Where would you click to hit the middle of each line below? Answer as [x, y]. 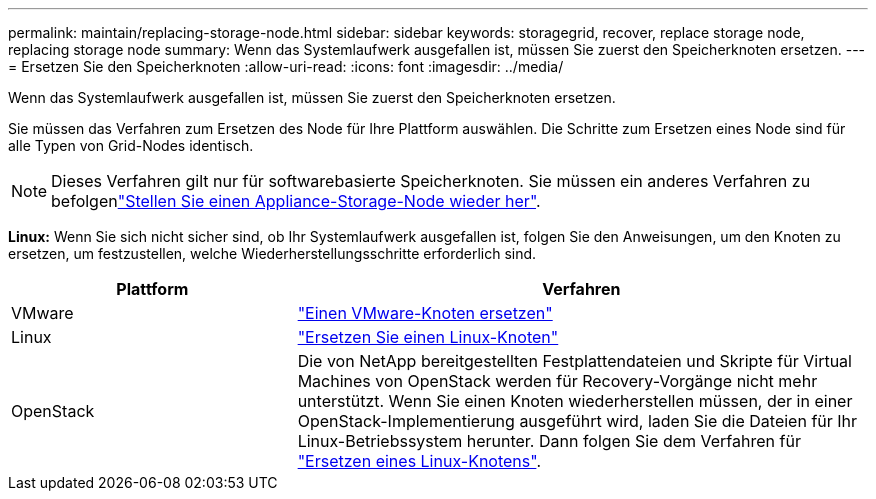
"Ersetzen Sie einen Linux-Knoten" [428, 337]
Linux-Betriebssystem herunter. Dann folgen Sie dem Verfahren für [549, 441]
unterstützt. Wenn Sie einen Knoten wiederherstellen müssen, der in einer [575, 401]
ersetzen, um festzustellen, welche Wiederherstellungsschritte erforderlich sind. [272, 253]
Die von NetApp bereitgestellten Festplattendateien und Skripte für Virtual [574, 361]
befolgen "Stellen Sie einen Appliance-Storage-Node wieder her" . [296, 201]
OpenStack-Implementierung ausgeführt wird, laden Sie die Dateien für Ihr [577, 421]
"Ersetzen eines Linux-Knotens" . [419, 461]
